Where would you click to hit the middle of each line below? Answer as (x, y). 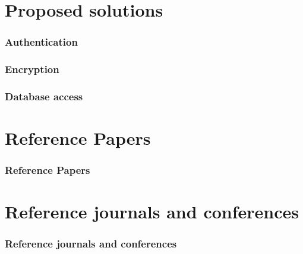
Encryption (32, 69)
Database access (44, 96)
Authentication (41, 42)
